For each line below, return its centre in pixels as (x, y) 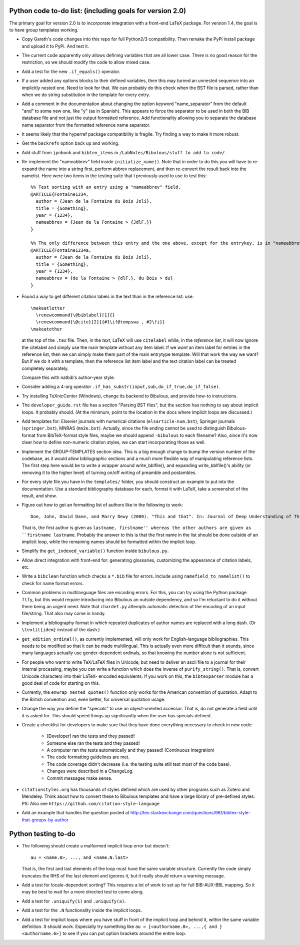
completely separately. (45, 368)
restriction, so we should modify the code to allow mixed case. (86, 62)
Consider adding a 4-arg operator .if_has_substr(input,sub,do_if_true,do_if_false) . (121, 387)
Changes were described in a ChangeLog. (90, 771)
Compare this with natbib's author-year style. (68, 377)
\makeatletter (48, 308)
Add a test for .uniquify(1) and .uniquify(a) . (74, 901)
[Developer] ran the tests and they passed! (91, 736)
